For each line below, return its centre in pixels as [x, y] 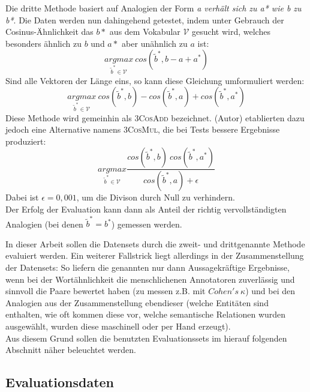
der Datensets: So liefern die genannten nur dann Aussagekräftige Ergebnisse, [148, 267]
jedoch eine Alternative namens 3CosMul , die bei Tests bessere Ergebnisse [143, 129]
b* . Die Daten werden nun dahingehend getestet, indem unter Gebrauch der [145, 20]
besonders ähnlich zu [43, 43]
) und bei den [270, 291]
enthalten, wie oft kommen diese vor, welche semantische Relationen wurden [146, 314]
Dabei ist [22, 197]
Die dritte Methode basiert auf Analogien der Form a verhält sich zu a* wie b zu [154, 8]
